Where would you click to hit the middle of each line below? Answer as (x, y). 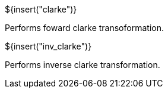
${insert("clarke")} (41, 9)
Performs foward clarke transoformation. (84, 28)
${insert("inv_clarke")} (48, 46)
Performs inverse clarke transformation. (83, 65)
